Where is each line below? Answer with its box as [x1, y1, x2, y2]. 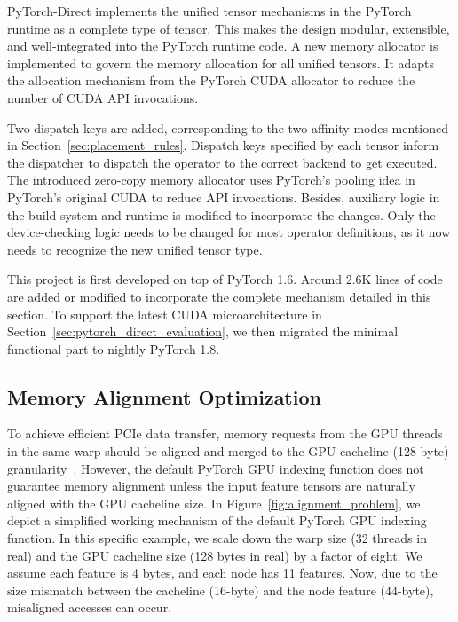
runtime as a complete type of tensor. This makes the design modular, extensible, [7, 19, 450, 37]
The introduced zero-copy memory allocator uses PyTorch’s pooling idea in [7, 170, 415, 189]
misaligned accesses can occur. [7, 598, 172, 617]
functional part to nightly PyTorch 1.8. [7, 339, 220, 358]
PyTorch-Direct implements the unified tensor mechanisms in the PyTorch [7, 2, 412, 20]
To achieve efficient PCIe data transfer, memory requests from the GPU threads [7, 424, 443, 443]
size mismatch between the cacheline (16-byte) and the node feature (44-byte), [7, 580, 434, 599]
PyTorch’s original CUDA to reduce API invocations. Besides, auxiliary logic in [7, 187, 440, 206]
